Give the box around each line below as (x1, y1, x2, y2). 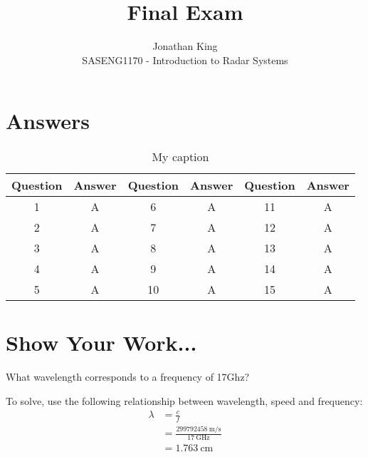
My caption (152, 148, 209, 165)
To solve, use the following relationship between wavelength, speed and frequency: (6, 393, 363, 408)
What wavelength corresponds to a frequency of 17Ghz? (6, 369, 250, 384)
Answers (6, 106, 90, 135)
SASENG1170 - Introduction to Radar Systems (82, 52, 288, 67)
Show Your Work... (6, 328, 197, 357)
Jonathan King (152, 38, 218, 53)
